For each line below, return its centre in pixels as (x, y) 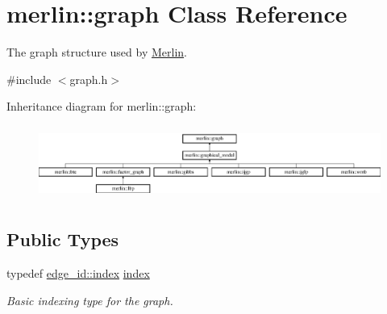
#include (29, 79)
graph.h (89, 79)
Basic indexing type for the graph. (90, 300)
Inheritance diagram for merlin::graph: (102, 106)
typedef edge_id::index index (78, 272)
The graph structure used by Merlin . (97, 52)
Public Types (63, 239)
